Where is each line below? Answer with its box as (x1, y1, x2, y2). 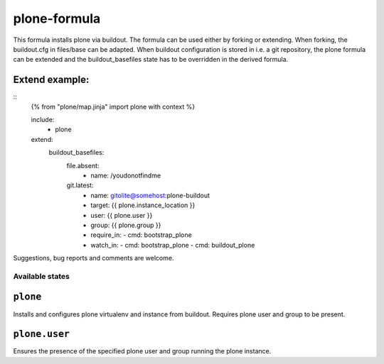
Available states (13, 271, 70, 281)
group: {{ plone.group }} (90, 221, 161, 229)
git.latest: (66, 181, 94, 189)
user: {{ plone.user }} (90, 211, 153, 219)
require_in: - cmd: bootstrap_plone (90, 231, 192, 239)
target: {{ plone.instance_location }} (90, 201, 196, 209)
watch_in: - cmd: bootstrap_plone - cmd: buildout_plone (90, 241, 255, 249)
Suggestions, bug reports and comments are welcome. (13, 254, 174, 263)
